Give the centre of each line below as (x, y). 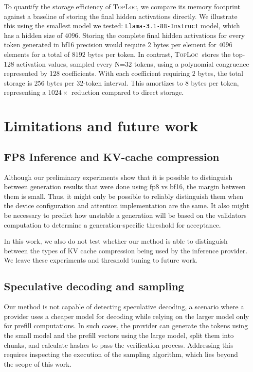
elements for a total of (37, 54)
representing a (25, 92)
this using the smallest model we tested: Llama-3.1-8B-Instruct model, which (122, 26)
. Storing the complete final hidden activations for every (162, 35)
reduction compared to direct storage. (127, 92)
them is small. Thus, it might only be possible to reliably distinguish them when (124, 196)
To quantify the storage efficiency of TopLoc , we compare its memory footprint (122, 6)
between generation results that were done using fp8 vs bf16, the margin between (125, 186)
